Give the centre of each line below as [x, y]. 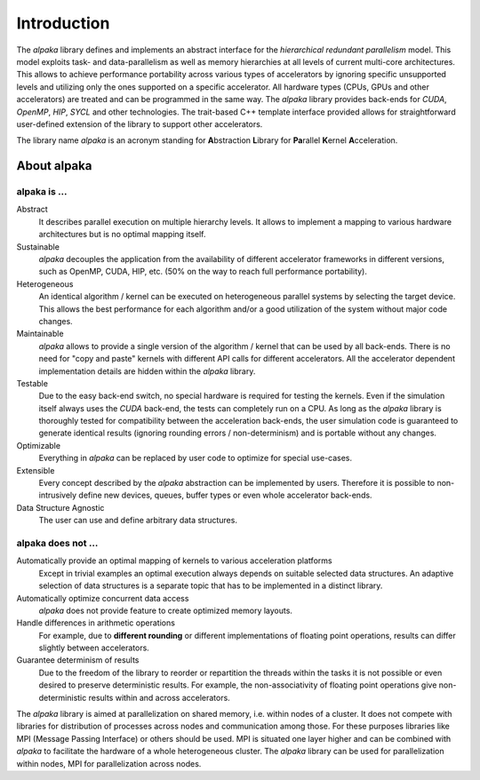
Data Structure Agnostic [60, 507]
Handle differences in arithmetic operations [96, 623]
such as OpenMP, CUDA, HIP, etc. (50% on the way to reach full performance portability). [203, 272]
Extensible [36, 470]
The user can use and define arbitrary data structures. [138, 521]
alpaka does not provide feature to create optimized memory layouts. [166, 610]
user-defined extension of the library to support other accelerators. [140, 123]
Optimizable [39, 445]
